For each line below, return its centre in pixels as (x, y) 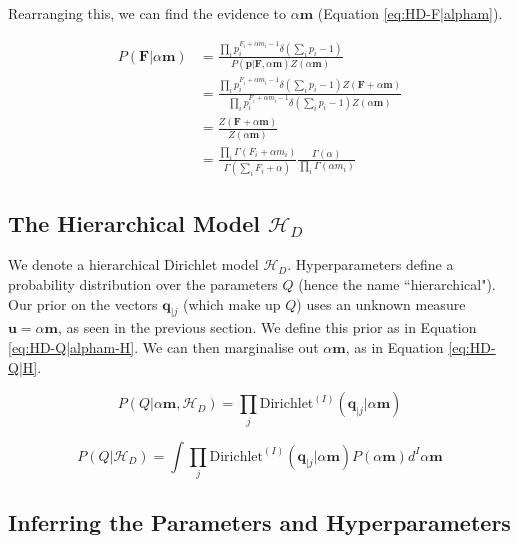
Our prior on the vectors (83, 303)
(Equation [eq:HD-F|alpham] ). (410, 13)
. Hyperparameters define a (370, 264)
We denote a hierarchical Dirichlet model (133, 264)
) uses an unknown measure (381, 303)
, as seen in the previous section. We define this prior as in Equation (267, 327)
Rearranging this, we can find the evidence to (147, 13)
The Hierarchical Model (134, 222)
